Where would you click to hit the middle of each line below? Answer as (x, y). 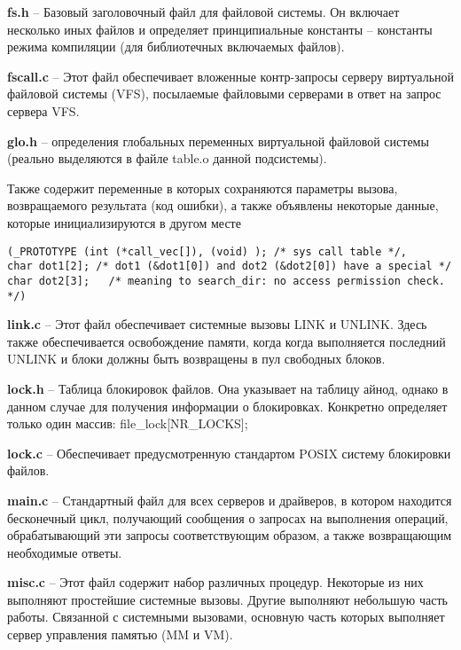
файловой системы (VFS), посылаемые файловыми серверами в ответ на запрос (224, 94)
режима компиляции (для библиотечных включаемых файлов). (176, 47)
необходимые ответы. (65, 552)
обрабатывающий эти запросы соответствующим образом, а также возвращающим (230, 535)
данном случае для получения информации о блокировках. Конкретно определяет (227, 406)
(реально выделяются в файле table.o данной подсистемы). (167, 158)
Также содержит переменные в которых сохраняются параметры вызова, (203, 188)
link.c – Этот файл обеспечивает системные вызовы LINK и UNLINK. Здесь (217, 324)
